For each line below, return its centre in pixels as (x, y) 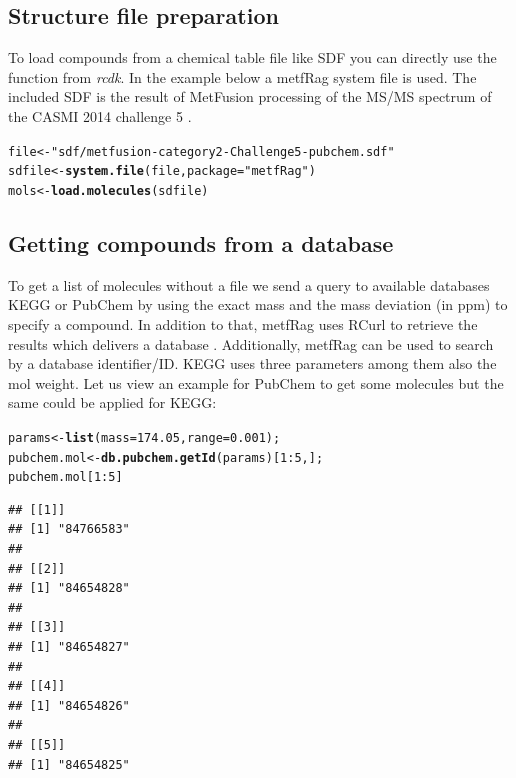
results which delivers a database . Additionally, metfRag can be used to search (251, 343)
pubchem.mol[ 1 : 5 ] (65, 477)
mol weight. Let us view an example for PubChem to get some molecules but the (256, 382)
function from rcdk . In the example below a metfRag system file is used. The (242, 76)
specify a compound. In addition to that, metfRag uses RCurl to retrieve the (243, 323)
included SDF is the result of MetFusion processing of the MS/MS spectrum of (250, 96)
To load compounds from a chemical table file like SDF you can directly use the (252, 57)
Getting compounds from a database (201, 242)
